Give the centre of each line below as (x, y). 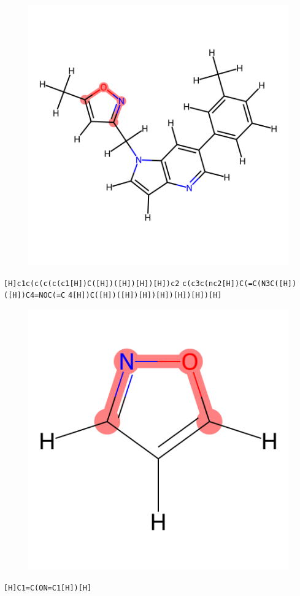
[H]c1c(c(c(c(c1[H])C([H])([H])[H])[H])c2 (92, 283)
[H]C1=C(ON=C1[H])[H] (48, 588)
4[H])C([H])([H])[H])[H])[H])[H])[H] (145, 296)
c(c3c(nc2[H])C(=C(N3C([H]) (240, 283)
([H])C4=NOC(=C (35, 296)
